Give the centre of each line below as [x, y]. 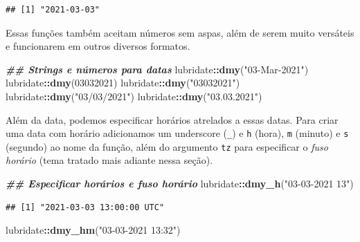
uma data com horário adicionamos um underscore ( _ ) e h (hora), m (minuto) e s [177, 133]
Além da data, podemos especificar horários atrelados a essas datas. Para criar [172, 119]
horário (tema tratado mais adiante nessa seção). [109, 160]
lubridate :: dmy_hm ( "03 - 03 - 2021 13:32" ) [93, 230]
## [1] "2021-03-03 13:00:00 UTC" [85, 207]
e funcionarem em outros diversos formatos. [98, 46]
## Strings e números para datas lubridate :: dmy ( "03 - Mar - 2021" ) [157, 69]
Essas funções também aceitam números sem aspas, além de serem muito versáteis [180, 32]
